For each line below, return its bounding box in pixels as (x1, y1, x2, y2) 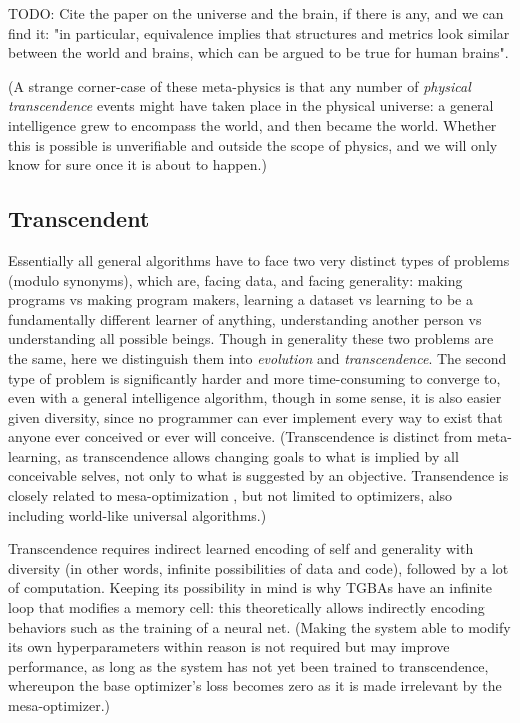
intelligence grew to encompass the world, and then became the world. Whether (8, 114, 497, 135)
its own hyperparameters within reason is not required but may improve (8, 636, 450, 657)
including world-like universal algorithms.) (8, 504, 267, 525)
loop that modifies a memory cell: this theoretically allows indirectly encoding (8, 597, 485, 618)
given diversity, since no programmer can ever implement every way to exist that (8, 406, 503, 427)
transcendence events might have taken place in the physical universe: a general (8, 95, 494, 116)
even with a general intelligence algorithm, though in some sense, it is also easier (8, 387, 502, 408)
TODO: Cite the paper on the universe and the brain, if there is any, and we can (8, 3, 504, 23)
